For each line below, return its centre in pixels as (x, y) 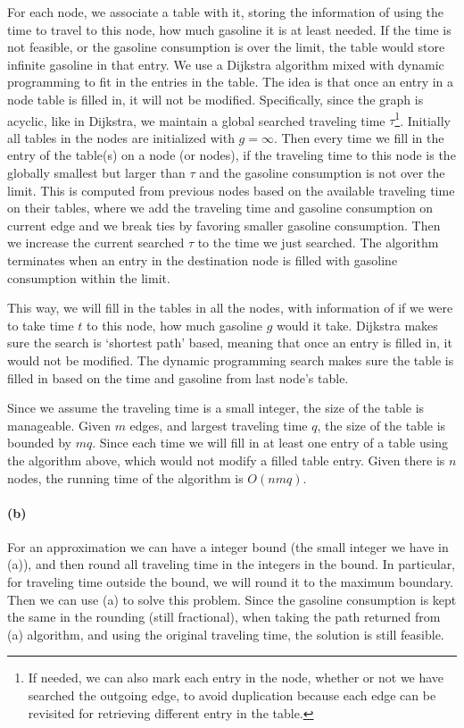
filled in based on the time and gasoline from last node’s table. (178, 377)
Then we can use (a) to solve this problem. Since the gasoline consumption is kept (232, 599)
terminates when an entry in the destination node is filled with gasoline (203, 259)
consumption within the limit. (89, 277)
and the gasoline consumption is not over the (322, 172)
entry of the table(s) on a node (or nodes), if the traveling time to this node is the (232, 155)
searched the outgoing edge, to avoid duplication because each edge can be (232, 695)
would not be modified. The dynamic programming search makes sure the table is (231, 360)
